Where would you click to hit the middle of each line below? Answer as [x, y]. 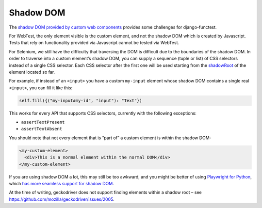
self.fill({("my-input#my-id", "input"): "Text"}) [81, 100]
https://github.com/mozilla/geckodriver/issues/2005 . [62, 199]
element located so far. [32, 72]
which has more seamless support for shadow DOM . [61, 183]
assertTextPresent [43, 122]
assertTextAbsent [42, 129]
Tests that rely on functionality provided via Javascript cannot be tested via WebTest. [94, 43]
